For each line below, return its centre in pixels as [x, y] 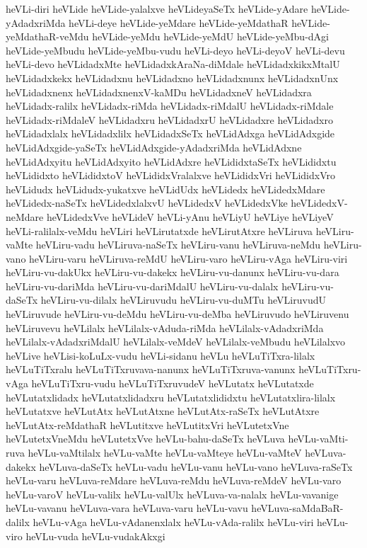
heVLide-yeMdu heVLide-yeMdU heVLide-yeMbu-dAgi [210, 36]
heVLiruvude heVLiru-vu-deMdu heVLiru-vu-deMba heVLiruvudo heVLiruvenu [177, 314]
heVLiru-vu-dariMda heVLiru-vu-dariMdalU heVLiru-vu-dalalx [142, 286]
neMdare [25, 216]
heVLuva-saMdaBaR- [297, 508]
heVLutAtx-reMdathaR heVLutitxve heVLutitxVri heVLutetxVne [147, 424]
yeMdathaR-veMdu [47, 36]
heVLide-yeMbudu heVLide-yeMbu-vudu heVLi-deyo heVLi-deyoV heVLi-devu [175, 50]
